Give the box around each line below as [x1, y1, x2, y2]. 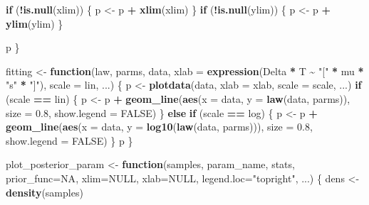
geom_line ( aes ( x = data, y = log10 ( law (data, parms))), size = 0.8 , [6, 119, 313, 134]
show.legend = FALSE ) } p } [6, 133, 133, 148]
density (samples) [6, 184, 83, 199]
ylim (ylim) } [6, 16, 63, 31]
